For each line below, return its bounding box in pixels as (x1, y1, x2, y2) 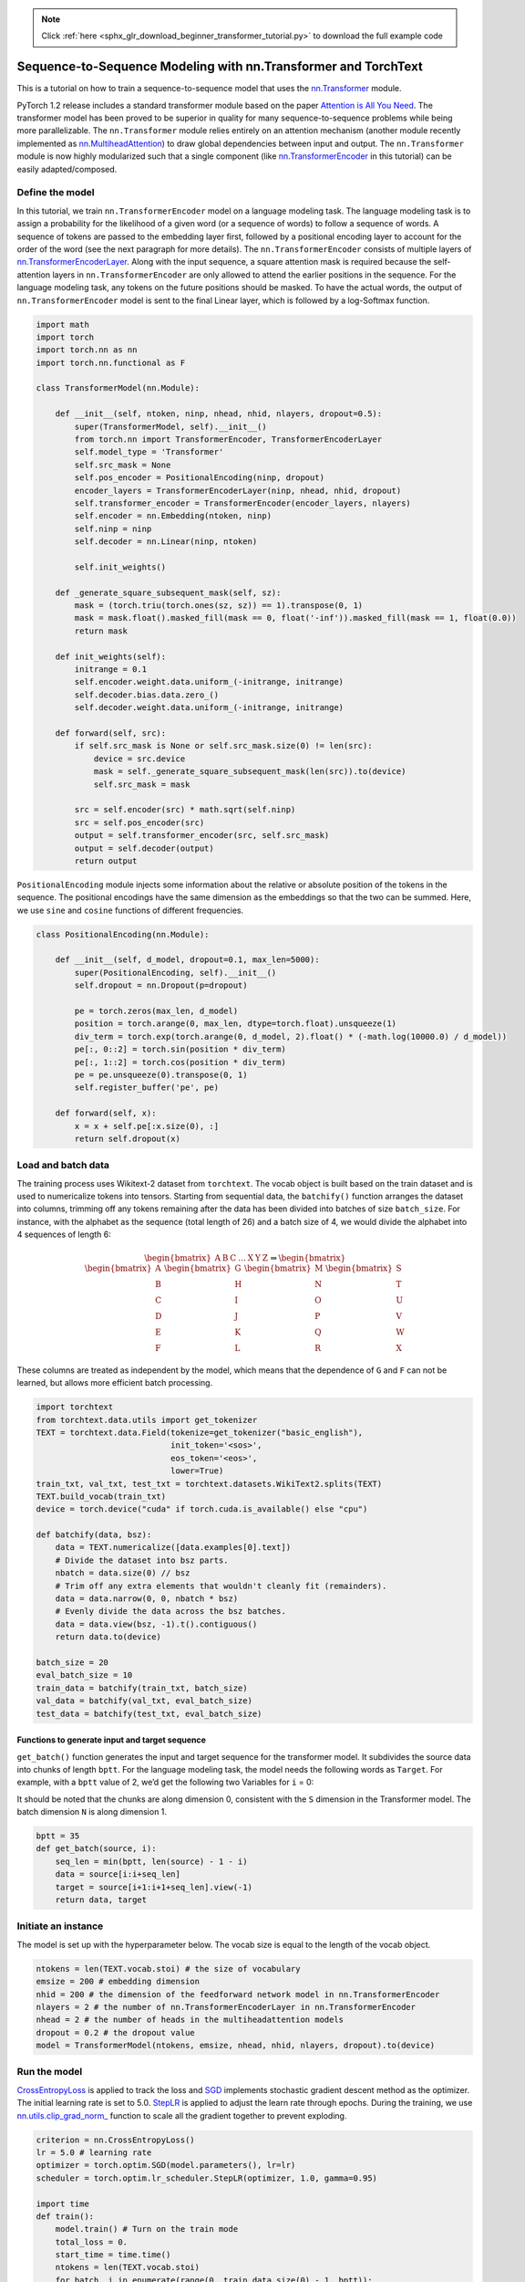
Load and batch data (16, 1159, 109, 1172)
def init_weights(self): (55, 651, 167, 662)
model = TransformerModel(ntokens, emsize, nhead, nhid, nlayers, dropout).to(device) (36, 2040, 436, 2051)
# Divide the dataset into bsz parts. (55, 1554, 229, 1565)
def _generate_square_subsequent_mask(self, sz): (55, 587, 282, 598)
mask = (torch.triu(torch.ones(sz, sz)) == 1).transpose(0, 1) (74, 601, 364, 611)
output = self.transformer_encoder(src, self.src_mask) (74, 831, 330, 841)
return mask (74, 625, 128, 636)
